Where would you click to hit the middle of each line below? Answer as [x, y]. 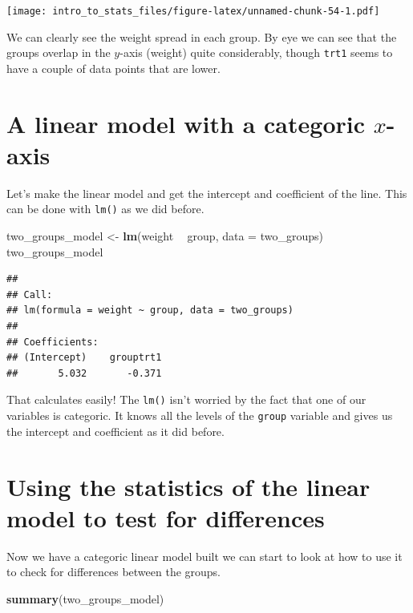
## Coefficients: [53, 342]
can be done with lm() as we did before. [105, 209]
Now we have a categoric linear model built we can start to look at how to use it [204, 556]
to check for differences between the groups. [114, 572]
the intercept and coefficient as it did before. [115, 431]
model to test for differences [166, 517]
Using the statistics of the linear [188, 486]
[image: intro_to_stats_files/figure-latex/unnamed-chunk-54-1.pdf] [193, 11]
